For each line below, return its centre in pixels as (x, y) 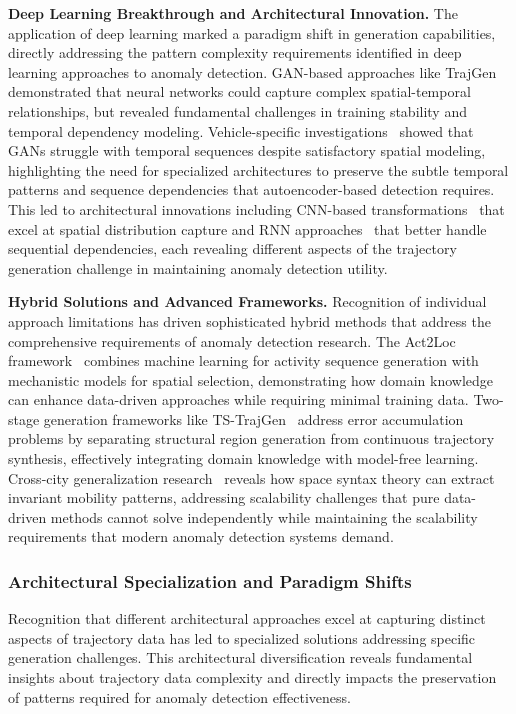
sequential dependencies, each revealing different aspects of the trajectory (232, 248)
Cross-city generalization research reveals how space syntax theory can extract (251, 477)
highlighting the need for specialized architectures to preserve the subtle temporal (258, 169)
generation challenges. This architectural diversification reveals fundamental (240, 657)
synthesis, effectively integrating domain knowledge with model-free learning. (243, 458)
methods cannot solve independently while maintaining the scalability (264, 516)
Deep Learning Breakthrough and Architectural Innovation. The (233, 13)
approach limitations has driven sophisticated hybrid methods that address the (249, 320)
